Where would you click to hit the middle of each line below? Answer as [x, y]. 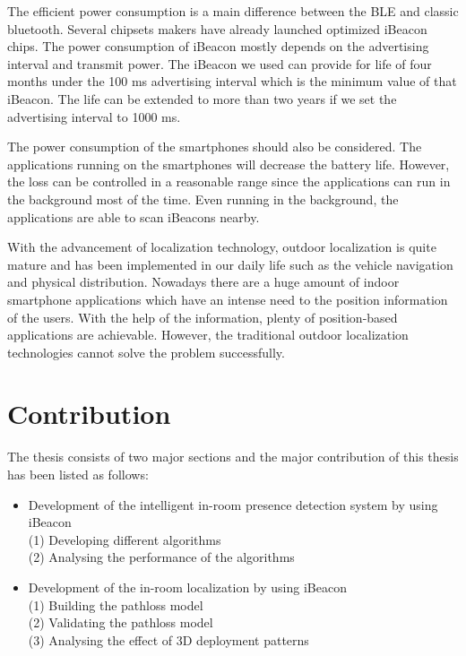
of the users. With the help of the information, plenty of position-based [203, 317]
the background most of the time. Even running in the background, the [203, 199]
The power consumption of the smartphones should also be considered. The [215, 147]
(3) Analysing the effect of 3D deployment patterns [168, 639]
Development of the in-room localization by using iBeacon [187, 587]
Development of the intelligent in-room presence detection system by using [233, 504]
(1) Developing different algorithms [125, 539]
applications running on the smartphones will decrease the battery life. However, [229, 164]
